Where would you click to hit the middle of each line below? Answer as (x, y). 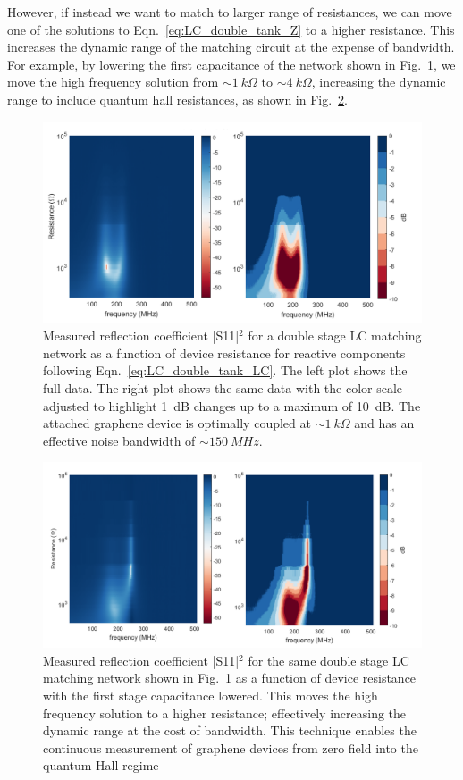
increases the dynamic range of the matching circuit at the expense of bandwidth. (231, 47)
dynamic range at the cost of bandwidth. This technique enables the (230, 730)
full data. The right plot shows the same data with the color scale (223, 388)
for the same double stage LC (328, 660)
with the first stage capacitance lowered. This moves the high (210, 696)
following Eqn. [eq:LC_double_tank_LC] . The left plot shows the (225, 370)
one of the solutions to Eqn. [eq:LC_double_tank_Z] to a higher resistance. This (231, 29)
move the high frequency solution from (113, 82)
